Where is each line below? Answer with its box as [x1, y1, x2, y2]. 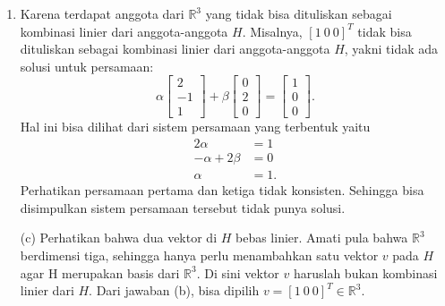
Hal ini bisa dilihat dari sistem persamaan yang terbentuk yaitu [20, 117, 371, 136]
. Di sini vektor [196, 263, 279, 282]
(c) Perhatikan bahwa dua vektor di [20, 228, 218, 247]
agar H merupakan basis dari [20, 263, 180, 282]
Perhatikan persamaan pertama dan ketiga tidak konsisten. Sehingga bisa [20, 181, 424, 200]
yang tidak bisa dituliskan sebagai [205, 4, 392, 22]
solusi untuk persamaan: [20, 56, 154, 75]
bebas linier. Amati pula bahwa [235, 228, 408, 247]
